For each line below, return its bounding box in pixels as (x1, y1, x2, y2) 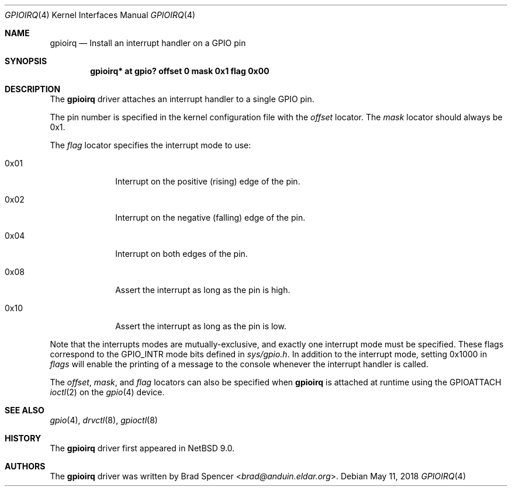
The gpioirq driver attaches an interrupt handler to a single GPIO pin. (50, 94, 314, 104)
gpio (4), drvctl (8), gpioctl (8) (50, 415, 158, 425)
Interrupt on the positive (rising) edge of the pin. (115, 176, 300, 186)
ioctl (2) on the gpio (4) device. (50, 387, 165, 397)
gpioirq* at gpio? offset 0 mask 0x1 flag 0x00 (90, 66, 269, 76)
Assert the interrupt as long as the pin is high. (115, 285, 290, 295)
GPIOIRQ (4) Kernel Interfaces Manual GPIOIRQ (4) (5, 10, 196, 20)
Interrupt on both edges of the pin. (115, 249, 248, 259)
